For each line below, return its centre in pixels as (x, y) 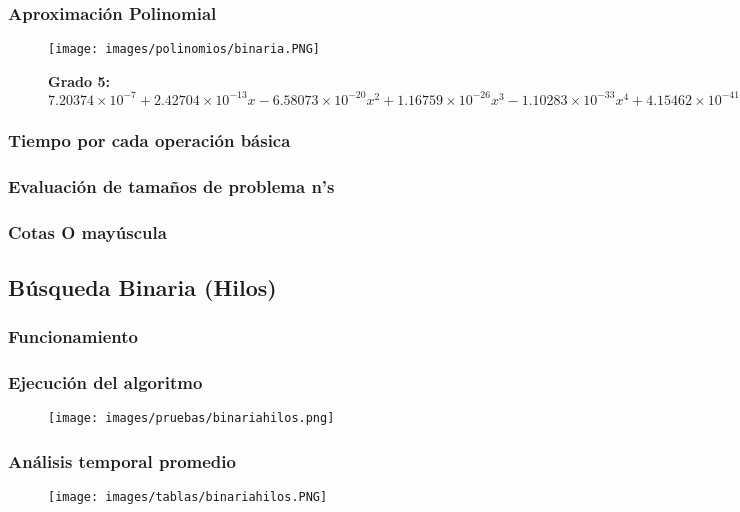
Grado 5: (79, 80)
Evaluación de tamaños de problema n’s (171, 185)
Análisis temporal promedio (122, 460)
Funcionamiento (73, 336)
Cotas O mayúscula (87, 231)
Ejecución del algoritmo (105, 382)
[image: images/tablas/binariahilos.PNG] (188, 497)
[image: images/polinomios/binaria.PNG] (184, 49)
